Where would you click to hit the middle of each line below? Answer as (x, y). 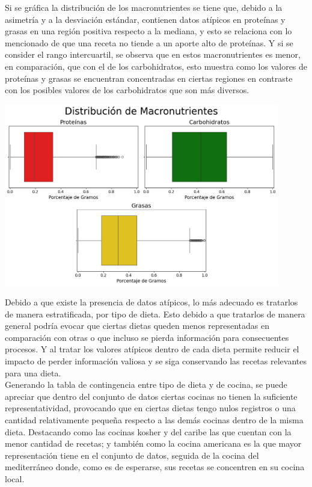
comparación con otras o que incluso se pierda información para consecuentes (147, 337)
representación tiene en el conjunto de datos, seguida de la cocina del (132, 455)
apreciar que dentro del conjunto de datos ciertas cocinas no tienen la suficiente (151, 396)
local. (15, 479)
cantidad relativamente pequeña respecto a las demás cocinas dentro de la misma (154, 420)
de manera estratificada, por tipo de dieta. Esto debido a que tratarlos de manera (155, 314)
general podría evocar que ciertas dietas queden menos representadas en (137, 326)
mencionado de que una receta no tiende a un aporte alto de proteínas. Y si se (149, 42)
